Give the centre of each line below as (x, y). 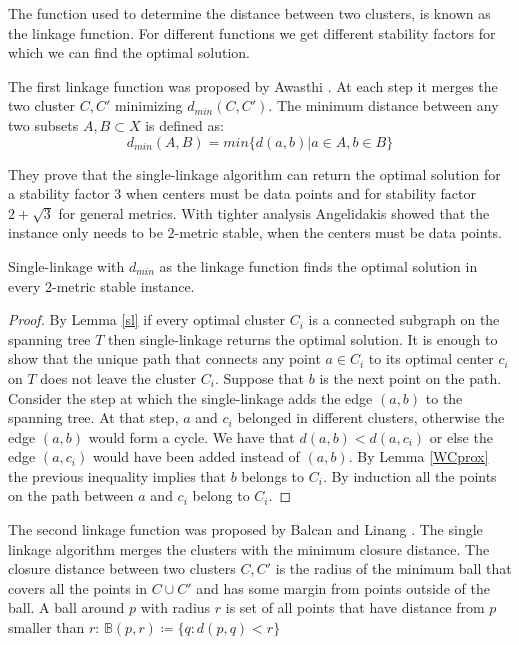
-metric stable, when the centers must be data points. (338, 232)
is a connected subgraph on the (404, 319)
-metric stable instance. (123, 285)
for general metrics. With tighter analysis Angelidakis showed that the (274, 212)
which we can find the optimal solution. (129, 52)
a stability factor (59, 193)
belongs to (273, 475)
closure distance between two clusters (122, 568)
